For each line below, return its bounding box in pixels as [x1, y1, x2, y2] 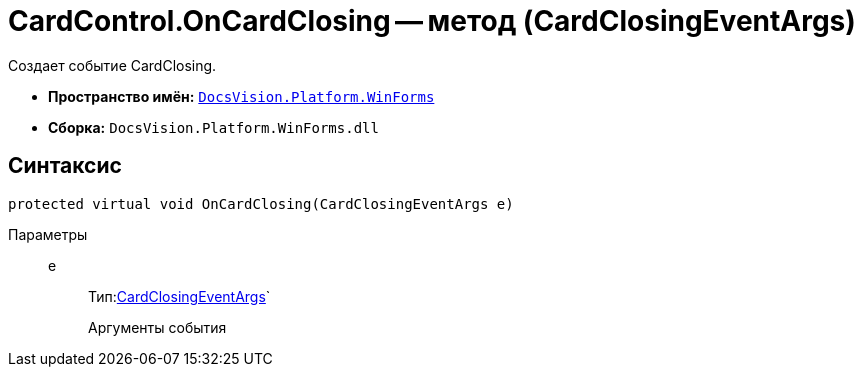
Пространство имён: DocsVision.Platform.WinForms [48, 87, 435, 105]
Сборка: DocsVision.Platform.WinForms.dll [48, 118, 379, 136]
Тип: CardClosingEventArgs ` [88, 287, 271, 305]
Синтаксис [8, 153, 122, 179]
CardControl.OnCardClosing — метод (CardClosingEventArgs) [8, 4, 856, 38]
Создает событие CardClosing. [8, 56, 217, 74]
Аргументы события [88, 318, 227, 336]
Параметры [8, 225, 88, 243]
